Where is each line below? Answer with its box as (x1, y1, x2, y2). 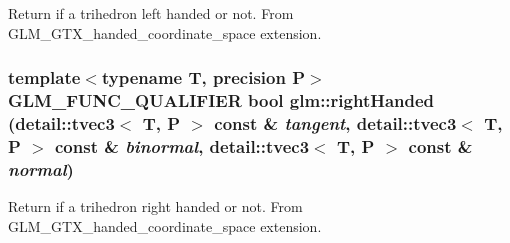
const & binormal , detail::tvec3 (55, 133, 310, 158)
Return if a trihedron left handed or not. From (8, 3, 294, 23)
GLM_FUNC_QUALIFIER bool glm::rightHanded (8, 88, 435, 113)
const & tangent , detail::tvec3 (214, 110, 457, 135)
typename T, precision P (101, 65, 306, 90)
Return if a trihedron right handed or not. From (8, 196, 303, 217)
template (8, 65, 81, 90)
